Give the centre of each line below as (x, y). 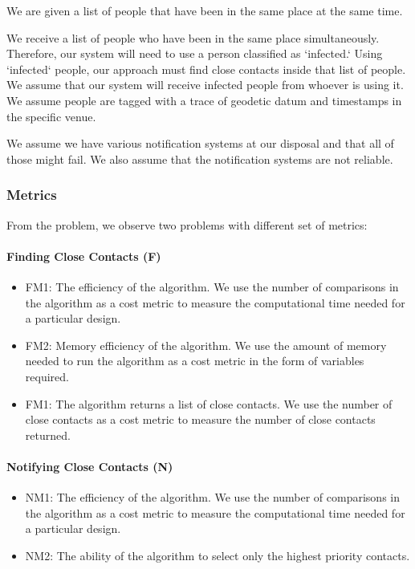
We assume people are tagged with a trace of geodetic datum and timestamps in (204, 100)
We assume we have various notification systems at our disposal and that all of (200, 143)
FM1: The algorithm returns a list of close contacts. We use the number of (209, 403)
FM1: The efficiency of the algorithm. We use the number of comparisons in (212, 286)
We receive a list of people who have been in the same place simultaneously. (193, 37)
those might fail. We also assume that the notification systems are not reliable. (200, 159)
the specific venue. (51, 116)
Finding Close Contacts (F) (84, 256)
